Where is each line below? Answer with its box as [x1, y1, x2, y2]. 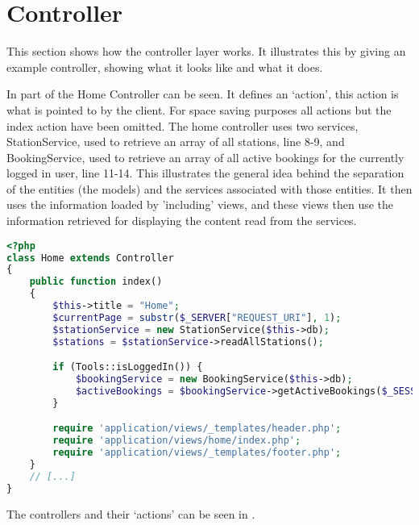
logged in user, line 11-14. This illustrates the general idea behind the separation [6, 165, 404, 181]
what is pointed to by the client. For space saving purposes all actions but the [6, 101, 392, 118]
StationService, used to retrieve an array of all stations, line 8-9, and [6, 133, 345, 150]
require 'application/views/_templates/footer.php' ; [52, 447, 342, 459]
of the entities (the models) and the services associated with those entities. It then [6, 180, 413, 197]
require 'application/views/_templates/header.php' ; [52, 423, 342, 435]
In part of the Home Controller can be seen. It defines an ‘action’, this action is [6, 85, 399, 102]
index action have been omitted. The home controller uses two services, [6, 117, 359, 134]
